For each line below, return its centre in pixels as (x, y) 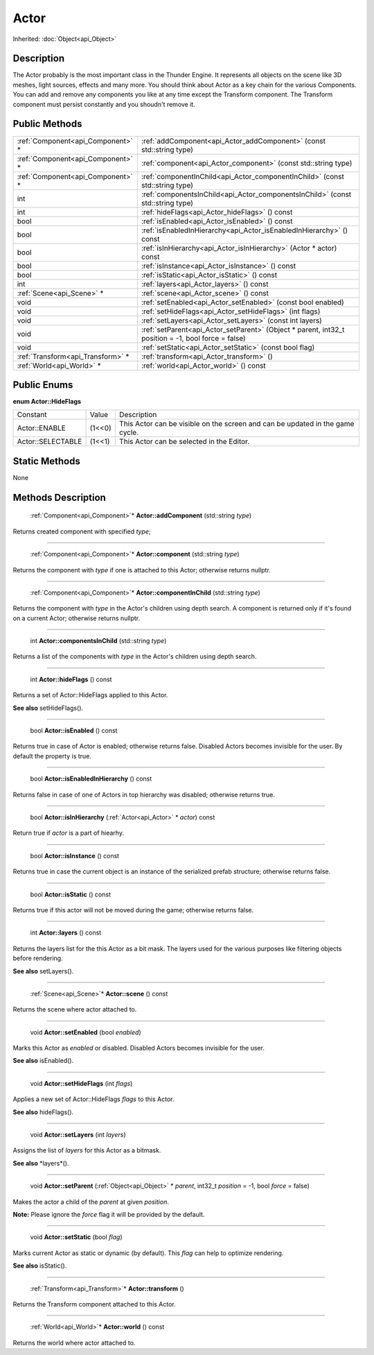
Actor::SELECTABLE (50, 442)
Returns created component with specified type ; (82, 531)
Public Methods (47, 124)
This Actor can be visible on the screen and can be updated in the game (237, 424)
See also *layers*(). (41, 1163)
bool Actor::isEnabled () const (74, 731)
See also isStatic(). (40, 1265)
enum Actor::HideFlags (47, 402)
